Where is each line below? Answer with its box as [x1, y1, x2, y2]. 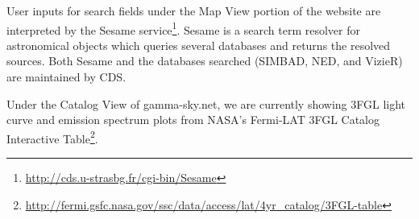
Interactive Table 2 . [6, 127, 98, 147]
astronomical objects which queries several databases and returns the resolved [6, 36, 391, 53]
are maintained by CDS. [6, 68, 127, 85]
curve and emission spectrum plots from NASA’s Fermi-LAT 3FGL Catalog [6, 111, 380, 128]
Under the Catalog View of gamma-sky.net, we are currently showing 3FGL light [6, 95, 406, 112]
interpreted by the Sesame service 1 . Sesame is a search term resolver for [6, 19, 360, 38]
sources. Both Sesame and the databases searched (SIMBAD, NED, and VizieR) [6, 52, 403, 69]
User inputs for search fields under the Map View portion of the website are [6, 2, 381, 19]
